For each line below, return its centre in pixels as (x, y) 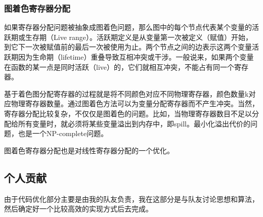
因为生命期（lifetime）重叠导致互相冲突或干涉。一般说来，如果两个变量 (136, 57)
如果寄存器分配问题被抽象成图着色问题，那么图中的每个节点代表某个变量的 (128, 27)
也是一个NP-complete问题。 (63, 133)
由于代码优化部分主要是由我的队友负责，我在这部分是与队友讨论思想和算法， (131, 199)
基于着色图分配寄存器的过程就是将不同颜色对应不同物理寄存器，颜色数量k (126, 93)
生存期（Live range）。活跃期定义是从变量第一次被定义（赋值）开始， (139, 37)
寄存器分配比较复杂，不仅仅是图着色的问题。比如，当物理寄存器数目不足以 (128, 113)
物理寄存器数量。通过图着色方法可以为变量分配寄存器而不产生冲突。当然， (135, 103)
